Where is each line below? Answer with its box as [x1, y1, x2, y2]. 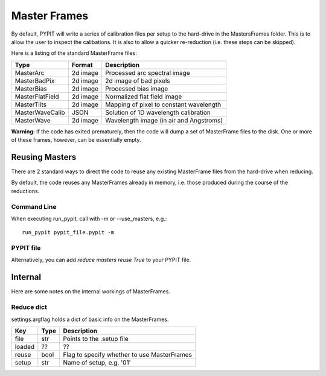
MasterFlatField [14, 92, 60, 101]
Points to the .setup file [63, 334, 129, 343]
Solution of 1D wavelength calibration [105, 108, 211, 116]
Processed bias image [105, 84, 168, 93]
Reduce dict [11, 303, 48, 311]
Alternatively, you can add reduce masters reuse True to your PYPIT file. [11, 257, 191, 264]
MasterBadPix [14, 76, 55, 84]
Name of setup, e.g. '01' [63, 358, 131, 366]
